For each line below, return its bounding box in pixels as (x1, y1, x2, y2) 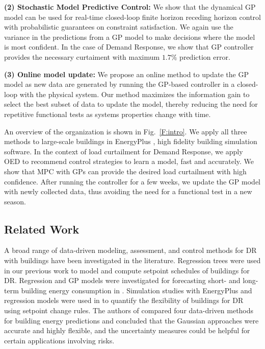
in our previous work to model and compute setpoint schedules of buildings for (4, 265, 250, 275)
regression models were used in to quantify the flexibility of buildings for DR (4, 295, 244, 306)
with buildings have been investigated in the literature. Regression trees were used (4, 255, 261, 266)
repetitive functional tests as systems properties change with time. (4, 108, 211, 119)
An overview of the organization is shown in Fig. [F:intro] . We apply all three (4, 126, 247, 136)
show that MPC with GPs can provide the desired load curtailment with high (4, 166, 247, 176)
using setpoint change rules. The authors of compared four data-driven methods (4, 305, 254, 316)
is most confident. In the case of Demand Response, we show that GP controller (4, 41, 254, 52)
